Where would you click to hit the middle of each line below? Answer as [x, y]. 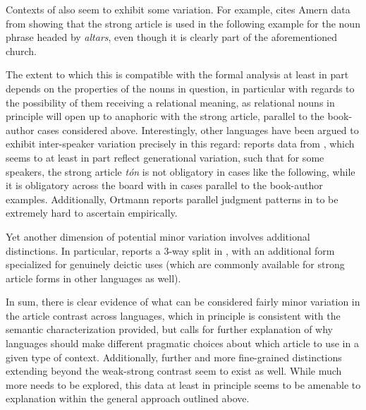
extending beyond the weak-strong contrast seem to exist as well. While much [174, 371]
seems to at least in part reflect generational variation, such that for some [165, 157]
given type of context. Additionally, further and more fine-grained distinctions [174, 357]
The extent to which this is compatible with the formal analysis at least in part [177, 74]
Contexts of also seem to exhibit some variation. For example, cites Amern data [178, 9]
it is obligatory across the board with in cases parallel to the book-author [164, 185]
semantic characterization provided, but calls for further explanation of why [169, 329]
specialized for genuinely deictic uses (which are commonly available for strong [175, 264]
